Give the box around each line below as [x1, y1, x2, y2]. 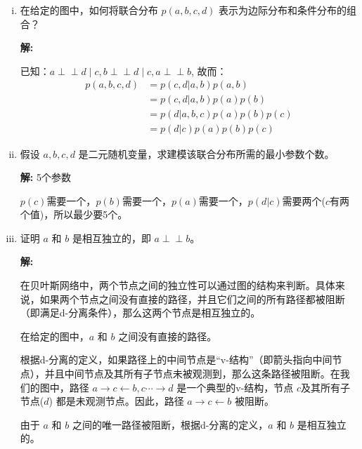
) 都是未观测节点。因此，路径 [49, 394, 184, 408]
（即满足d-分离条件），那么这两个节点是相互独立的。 [20, 305, 261, 320]
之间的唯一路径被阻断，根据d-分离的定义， [72, 417, 269, 431]
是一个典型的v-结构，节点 [176, 380, 294, 394]
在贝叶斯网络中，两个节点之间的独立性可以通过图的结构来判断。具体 [20, 278, 335, 293]
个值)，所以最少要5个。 [20, 207, 128, 222]
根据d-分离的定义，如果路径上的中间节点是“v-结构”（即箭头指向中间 [20, 352, 332, 367]
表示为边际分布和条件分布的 [219, 3, 347, 17]
